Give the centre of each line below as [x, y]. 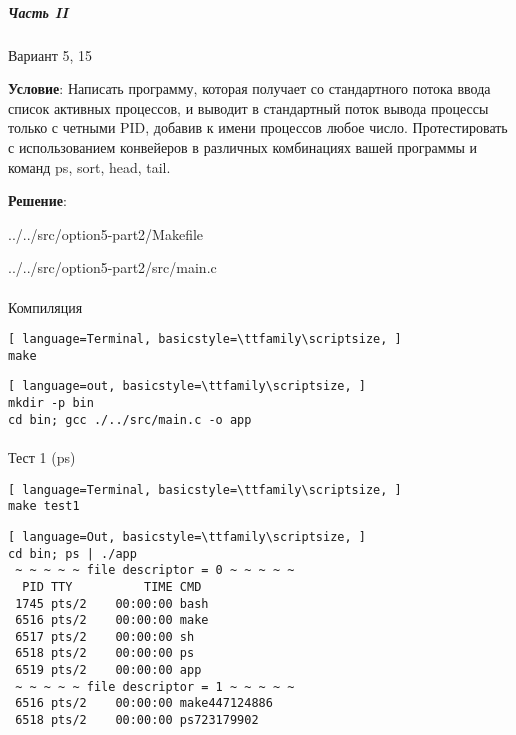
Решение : [37, 200]
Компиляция [45, 306]
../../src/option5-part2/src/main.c [112, 267]
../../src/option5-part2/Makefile [106, 233]
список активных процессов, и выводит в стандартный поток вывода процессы [248, 107]
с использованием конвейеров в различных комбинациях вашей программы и [243, 146]
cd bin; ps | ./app [72, 553]
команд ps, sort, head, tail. [89, 166]
